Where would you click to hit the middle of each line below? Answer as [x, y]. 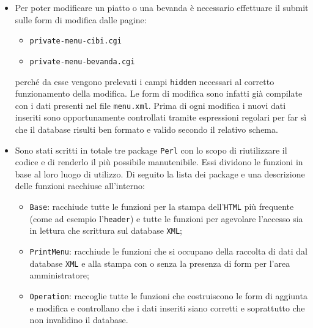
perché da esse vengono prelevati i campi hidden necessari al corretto [145, 81]
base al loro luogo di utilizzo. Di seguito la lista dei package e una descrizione [160, 173]
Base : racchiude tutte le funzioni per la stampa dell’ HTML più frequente [162, 207]
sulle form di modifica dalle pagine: [81, 19]
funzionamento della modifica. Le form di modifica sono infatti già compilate [159, 93]
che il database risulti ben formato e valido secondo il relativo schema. [146, 129]
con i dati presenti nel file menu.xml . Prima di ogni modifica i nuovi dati [150, 105]
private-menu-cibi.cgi [75, 41]
